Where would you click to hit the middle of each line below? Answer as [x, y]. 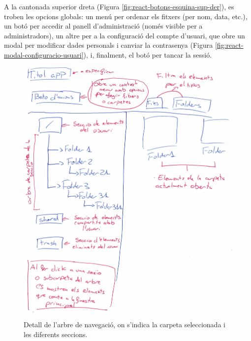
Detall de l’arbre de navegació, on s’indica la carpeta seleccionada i [125, 325]
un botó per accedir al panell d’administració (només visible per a [103, 26]
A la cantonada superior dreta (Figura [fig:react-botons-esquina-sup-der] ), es [119, 6]
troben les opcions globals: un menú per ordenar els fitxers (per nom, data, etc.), [126, 16]
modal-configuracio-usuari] [44, 54]
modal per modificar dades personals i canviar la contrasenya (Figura [109, 45]
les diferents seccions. [56, 334]
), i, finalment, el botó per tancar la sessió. [148, 54]
